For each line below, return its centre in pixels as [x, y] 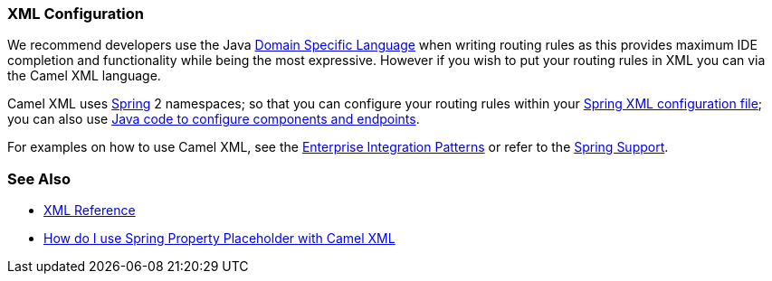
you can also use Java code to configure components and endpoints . [214, 119]
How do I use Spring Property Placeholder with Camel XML [219, 239]
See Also [39, 178]
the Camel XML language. [84, 76]
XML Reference [90, 211]
